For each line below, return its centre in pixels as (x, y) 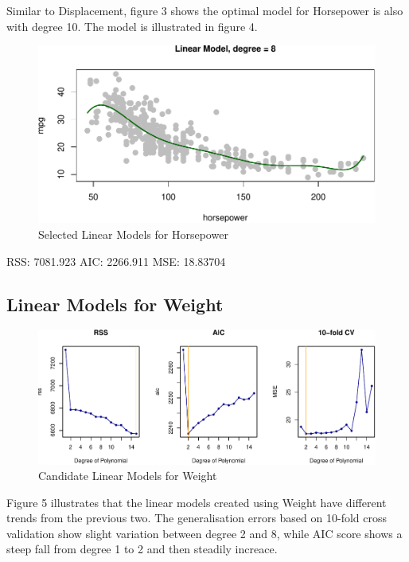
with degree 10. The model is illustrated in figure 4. (132, 26)
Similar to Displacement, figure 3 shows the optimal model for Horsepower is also (205, 10)
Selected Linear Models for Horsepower (133, 234)
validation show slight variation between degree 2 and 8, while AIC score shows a (204, 533)
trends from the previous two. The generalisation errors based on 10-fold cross (197, 518)
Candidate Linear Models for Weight (128, 476)
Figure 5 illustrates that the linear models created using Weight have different (197, 502)
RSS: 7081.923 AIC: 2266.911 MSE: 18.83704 (116, 261)
